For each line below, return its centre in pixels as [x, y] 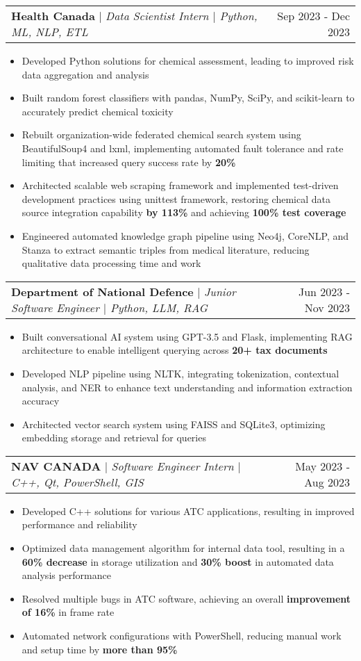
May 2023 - [322, 466]
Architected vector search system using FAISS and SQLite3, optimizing [174, 424]
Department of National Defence [102, 291]
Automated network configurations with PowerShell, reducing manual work [182, 636]
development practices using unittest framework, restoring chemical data [176, 198]
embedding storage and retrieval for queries [114, 438]
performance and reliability [79, 524]
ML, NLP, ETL [50, 32]
